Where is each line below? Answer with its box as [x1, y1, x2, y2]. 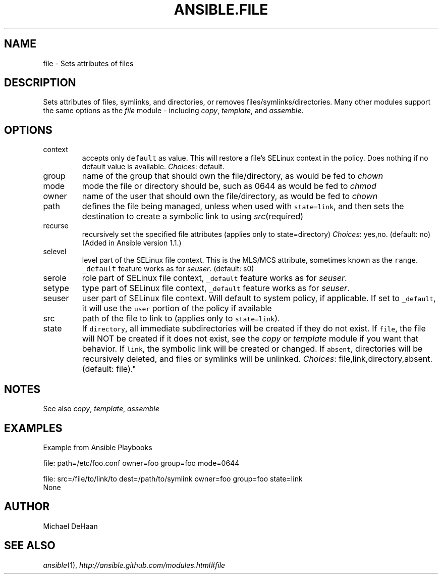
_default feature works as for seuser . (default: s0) [82, 264, 254, 273]
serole [43, 273, 67, 283]
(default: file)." [82, 364, 136, 374]
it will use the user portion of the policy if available [82, 303, 272, 314]
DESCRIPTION [4, 76, 76, 89]
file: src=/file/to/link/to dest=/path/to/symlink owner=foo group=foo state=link [43, 474, 303, 483]
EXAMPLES [4, 421, 63, 435]
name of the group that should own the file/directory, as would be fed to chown [82, 171, 383, 181]
